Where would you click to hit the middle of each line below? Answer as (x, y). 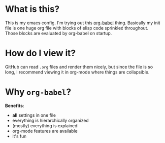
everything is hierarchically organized (50, 120)
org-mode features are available (45, 131)
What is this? (33, 9)
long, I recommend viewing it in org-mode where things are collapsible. (77, 72)
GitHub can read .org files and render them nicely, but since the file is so (79, 67)
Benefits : (15, 106)
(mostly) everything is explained (45, 125)
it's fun (19, 136)
